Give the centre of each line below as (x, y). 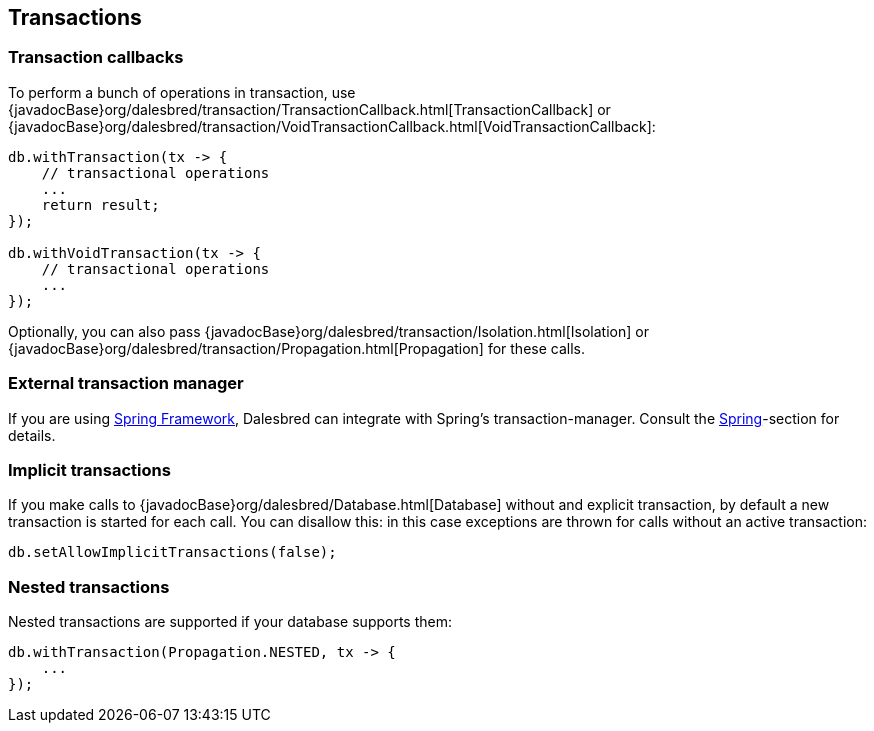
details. (32, 435)
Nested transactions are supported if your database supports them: (230, 622)
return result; (100, 204)
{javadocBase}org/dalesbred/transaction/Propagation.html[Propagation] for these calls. (297, 348)
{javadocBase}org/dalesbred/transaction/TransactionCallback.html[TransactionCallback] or (309, 109)
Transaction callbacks (96, 57)
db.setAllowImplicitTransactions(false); (172, 552)
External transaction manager (126, 383)
